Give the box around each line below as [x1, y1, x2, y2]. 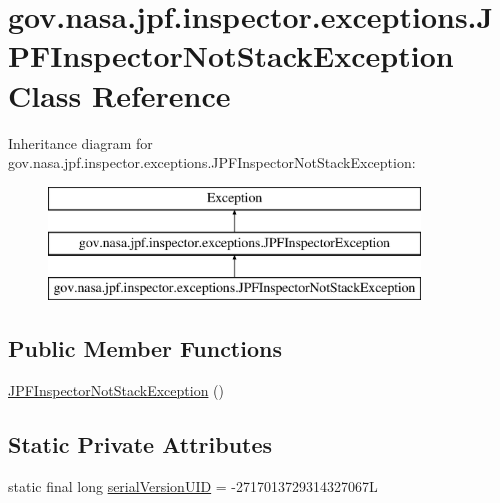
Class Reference [8, 74, 231, 115]
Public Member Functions [8, 333, 282, 364]
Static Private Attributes [8, 428, 273, 459]
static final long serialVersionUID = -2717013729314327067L [8, 475, 378, 496]
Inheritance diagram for [8, 132, 153, 153]
